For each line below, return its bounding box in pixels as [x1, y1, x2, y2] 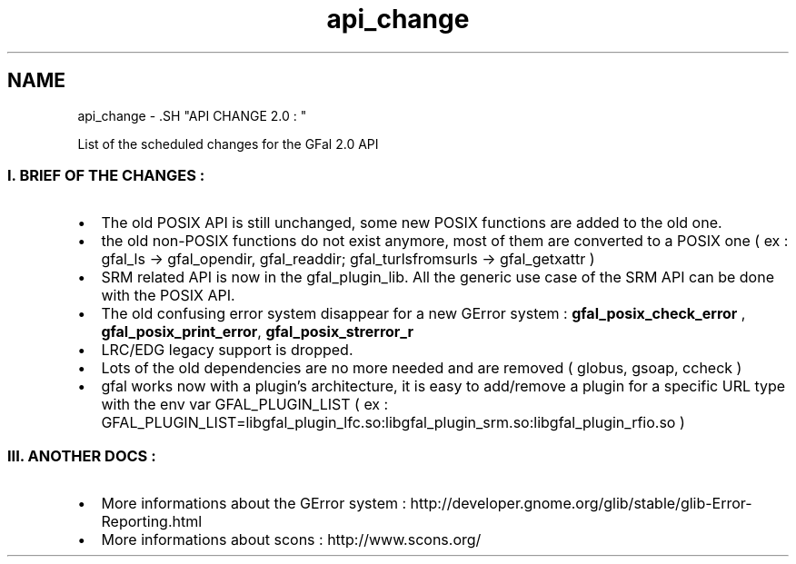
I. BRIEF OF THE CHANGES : [7, 165, 205, 184]
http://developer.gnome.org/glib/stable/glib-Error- [410, 494, 752, 513]
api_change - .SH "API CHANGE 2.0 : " [77, 107, 307, 124]
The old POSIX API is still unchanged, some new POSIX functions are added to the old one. [101, 213, 722, 233]
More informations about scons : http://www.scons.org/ [101, 530, 482, 549]
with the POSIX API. [101, 286, 235, 305]
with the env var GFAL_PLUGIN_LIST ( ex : [101, 395, 389, 414]
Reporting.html [101, 512, 203, 531]
